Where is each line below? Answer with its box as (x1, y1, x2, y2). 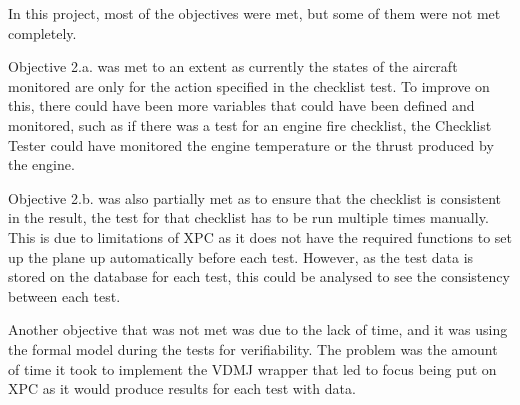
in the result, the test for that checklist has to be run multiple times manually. (8, 207, 489, 228)
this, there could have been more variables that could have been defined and (8, 95, 475, 116)
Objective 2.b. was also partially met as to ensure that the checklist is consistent (8, 187, 501, 208)
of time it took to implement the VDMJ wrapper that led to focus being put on (8, 358, 497, 379)
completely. (8, 22, 77, 43)
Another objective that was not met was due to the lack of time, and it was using (8, 319, 508, 340)
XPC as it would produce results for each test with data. (8, 378, 356, 399)
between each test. (8, 285, 121, 306)
